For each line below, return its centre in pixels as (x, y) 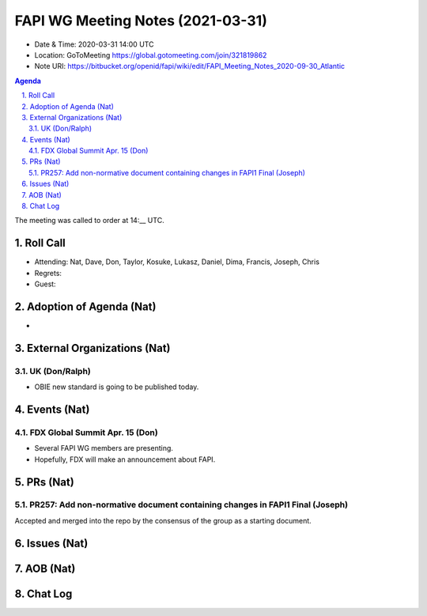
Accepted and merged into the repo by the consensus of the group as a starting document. (163, 520)
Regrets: (48, 273)
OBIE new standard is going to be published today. (117, 387)
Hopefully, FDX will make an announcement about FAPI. (125, 459)
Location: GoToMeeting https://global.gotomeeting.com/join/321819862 (151, 55)
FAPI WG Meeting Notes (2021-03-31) (141, 21)
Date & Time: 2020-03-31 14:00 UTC (94, 44)
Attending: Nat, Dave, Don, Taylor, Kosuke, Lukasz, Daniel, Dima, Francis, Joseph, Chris (177, 262)
